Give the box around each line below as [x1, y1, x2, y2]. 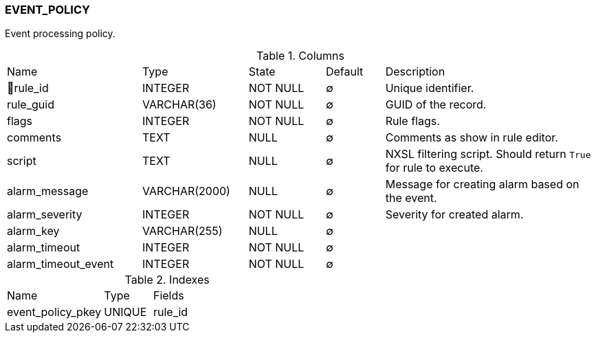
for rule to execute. [385, 161, 483, 175]
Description [385, 65, 445, 79]
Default [325, 65, 364, 79]
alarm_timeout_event [7, 257, 114, 271]
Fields [153, 289, 184, 303]
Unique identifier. [385, 81, 474, 95]
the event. [385, 191, 437, 205]
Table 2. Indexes [124, 273, 210, 287]
